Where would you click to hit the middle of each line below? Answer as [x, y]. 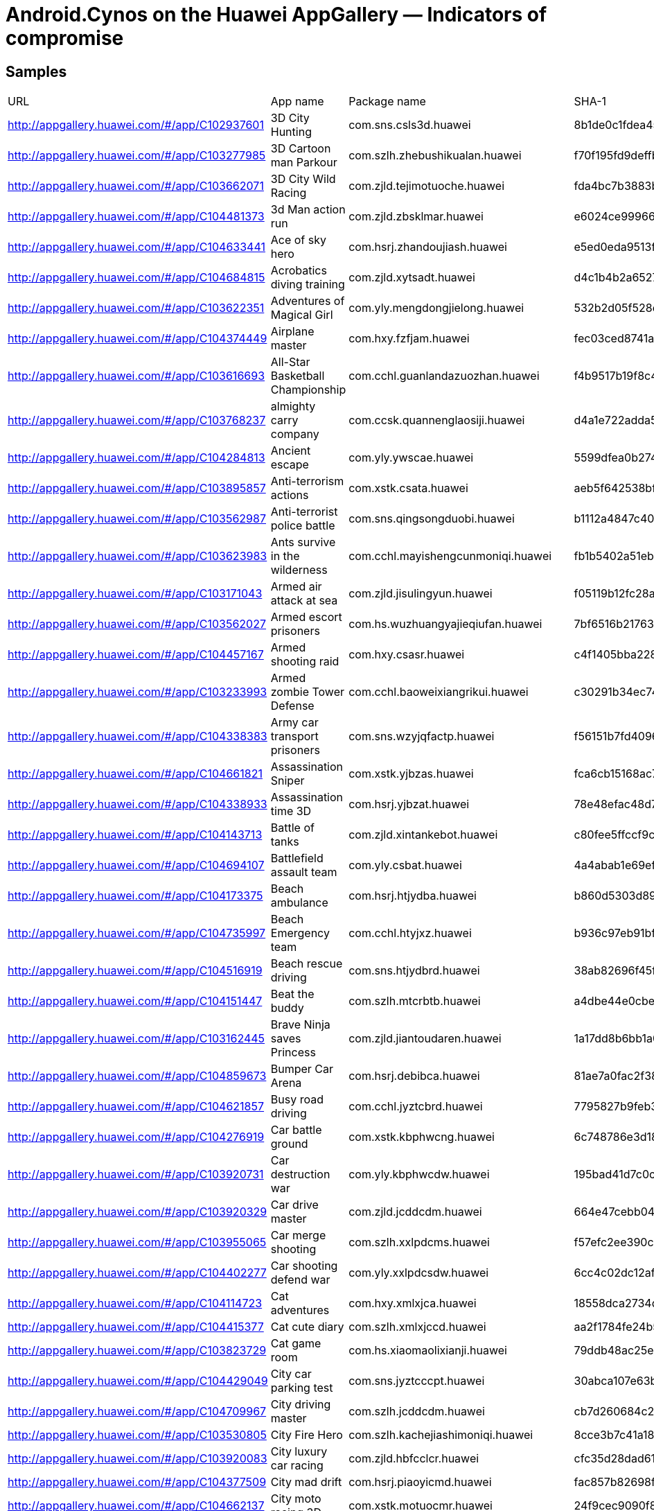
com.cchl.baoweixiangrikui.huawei [439, 692]
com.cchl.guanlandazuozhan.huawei [444, 376]
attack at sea [304, 601]
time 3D [291, 811]
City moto [296, 1499]
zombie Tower [308, 692]
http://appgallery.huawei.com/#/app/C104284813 [136, 458]
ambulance [299, 903]
